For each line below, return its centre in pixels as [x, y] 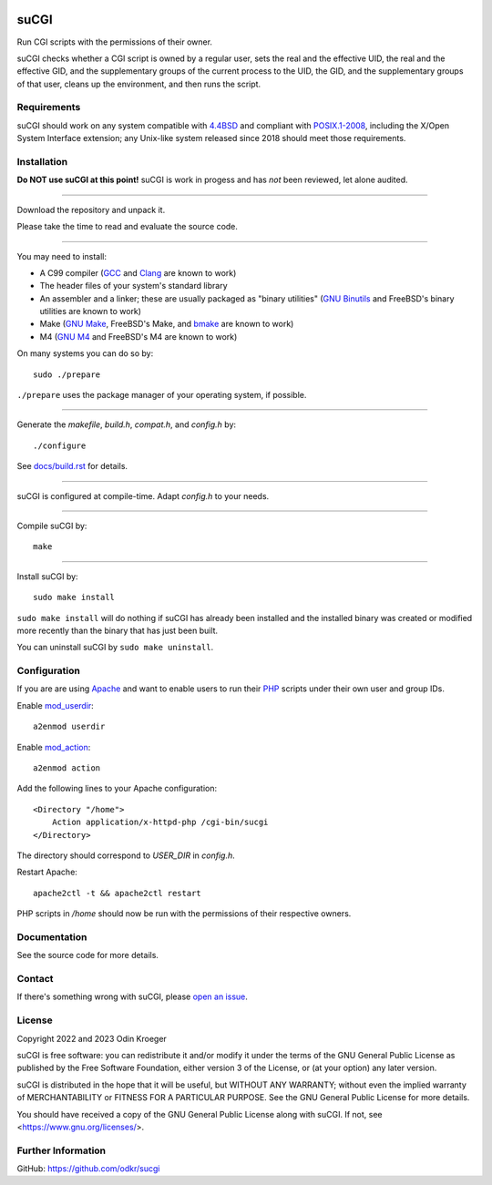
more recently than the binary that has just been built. [118, 630]
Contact [35, 979]
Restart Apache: [47, 872]
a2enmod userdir [69, 727]
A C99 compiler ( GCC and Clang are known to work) [138, 272]
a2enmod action [67, 768]
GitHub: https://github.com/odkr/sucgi [88, 1169]
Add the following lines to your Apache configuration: [117, 789]
